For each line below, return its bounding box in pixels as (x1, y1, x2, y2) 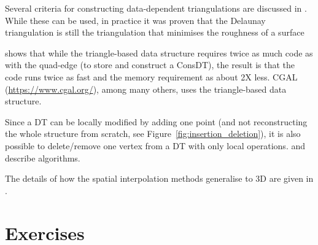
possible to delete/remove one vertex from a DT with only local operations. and (5, 139, 306, 152)
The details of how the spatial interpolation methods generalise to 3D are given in (5, 172, 314, 185)
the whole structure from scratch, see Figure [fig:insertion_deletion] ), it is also (5, 127, 301, 140)
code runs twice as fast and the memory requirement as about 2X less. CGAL (5, 70, 298, 83)
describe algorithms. (5, 151, 80, 164)
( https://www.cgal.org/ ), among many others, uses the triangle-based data (5, 82, 287, 95)
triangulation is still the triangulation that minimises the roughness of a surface (5, 26, 304, 39)
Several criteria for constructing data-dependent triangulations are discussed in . (5, 2, 307, 14)
